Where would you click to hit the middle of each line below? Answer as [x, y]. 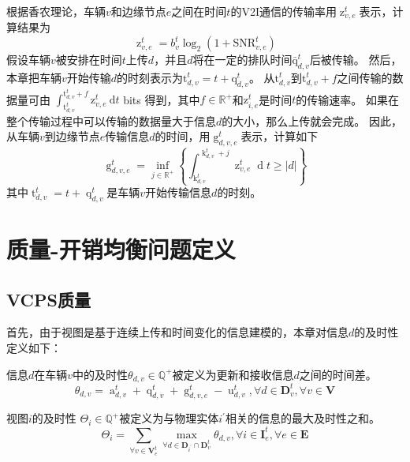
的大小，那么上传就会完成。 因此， [312, 120]
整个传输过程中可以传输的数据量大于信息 [111, 120]
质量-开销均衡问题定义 [121, 249]
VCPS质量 [48, 299]
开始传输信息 [179, 192]
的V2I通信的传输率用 [283, 11]
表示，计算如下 [280, 136]
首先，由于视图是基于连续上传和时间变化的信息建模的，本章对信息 [177, 332]
